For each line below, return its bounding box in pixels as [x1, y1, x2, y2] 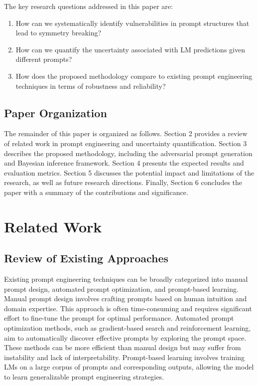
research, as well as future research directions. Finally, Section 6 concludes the [4, 177, 243, 188]
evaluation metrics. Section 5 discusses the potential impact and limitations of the [4, 167, 255, 178]
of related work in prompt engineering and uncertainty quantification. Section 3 [4, 138, 247, 148]
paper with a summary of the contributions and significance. [4, 187, 188, 197]
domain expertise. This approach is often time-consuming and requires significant [4, 303, 252, 313]
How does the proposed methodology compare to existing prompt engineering [15, 70, 253, 81]
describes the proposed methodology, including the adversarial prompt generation [4, 148, 253, 158]
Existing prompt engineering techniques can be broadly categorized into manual [4, 274, 248, 284]
